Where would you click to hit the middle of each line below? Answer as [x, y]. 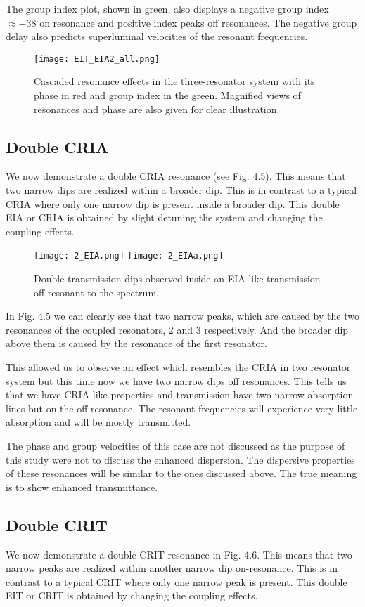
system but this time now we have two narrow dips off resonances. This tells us [176, 380]
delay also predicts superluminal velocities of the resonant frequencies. [157, 36]
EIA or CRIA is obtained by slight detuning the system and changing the [164, 217]
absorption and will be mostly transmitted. [98, 422]
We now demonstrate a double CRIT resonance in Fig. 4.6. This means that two [179, 554]
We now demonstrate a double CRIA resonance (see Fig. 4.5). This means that [176, 176]
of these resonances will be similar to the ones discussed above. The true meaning [181, 473]
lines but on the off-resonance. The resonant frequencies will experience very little [182, 408]
